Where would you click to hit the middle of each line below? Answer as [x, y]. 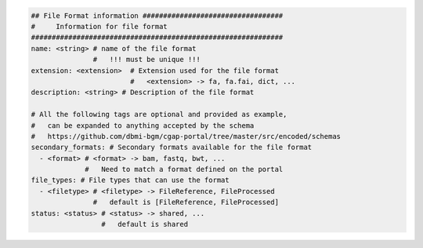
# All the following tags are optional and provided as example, [159, 115]
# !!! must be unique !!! [147, 60]
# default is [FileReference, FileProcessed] [186, 202]
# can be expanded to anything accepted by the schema [143, 125]
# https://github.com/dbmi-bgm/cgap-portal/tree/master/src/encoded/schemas [186, 136]
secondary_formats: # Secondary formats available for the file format [172, 148]
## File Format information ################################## [157, 15]
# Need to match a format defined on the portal [184, 170]
